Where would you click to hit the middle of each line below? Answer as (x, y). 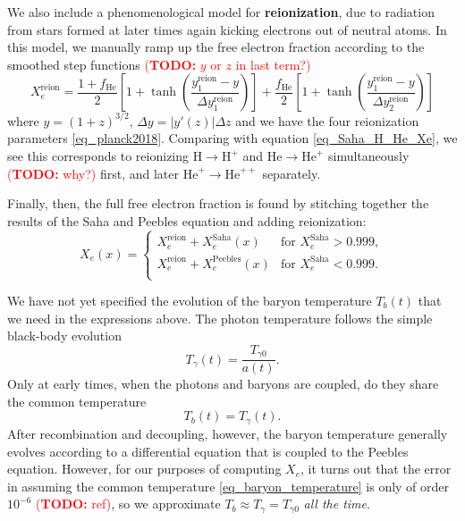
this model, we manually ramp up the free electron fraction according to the (216, 47)
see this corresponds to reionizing (98, 156)
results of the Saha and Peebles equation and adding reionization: (187, 220)
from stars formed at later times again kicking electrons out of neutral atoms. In (227, 29)
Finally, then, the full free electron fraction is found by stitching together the (218, 203)
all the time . (337, 504)
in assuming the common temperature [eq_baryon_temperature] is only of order (228, 486)
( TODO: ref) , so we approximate (128, 504)
